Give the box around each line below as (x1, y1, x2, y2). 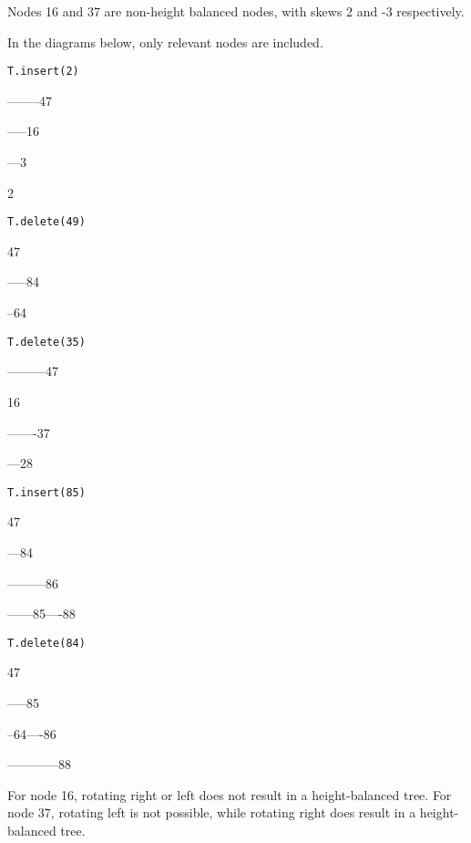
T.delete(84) (7, 636, 86, 650)
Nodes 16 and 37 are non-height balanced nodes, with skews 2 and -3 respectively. (7, 2, 465, 20)
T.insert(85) (7, 485, 86, 499)
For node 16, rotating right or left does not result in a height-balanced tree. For (7, 785, 452, 804)
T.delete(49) (7, 215, 86, 229)
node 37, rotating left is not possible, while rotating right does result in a (7, 803, 416, 822)
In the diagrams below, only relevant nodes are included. (7, 32, 323, 51)
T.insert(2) (7, 65, 79, 78)
